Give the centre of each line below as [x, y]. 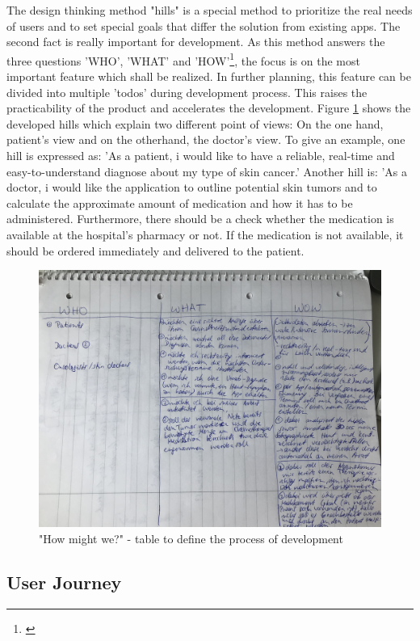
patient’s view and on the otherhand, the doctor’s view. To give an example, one [206, 139]
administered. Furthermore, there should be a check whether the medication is [200, 219]
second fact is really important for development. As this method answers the [196, 42]
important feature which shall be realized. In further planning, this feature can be [209, 76]
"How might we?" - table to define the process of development [191, 538]
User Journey [64, 582]
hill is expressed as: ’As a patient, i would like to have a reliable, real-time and [201, 155]
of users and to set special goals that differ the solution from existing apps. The [204, 25]
